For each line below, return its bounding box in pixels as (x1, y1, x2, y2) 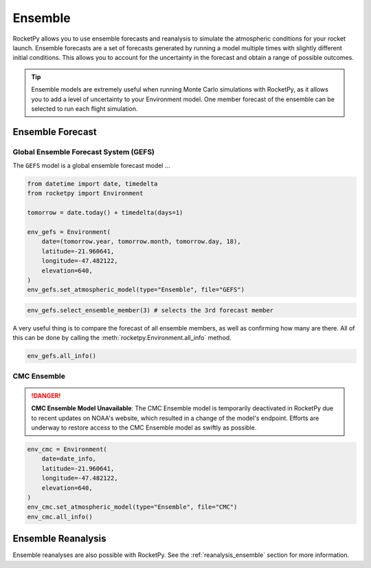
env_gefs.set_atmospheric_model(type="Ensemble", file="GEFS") (27, 286, 245, 294)
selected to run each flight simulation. (31, 104, 138, 113)
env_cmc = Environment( (27, 445, 108, 453)
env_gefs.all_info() (27, 352, 96, 360)
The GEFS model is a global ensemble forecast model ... (12, 162, 170, 170)
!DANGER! (31, 391, 61, 399)
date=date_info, (41, 455, 96, 463)
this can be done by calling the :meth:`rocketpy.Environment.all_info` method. (12, 334, 232, 342)
